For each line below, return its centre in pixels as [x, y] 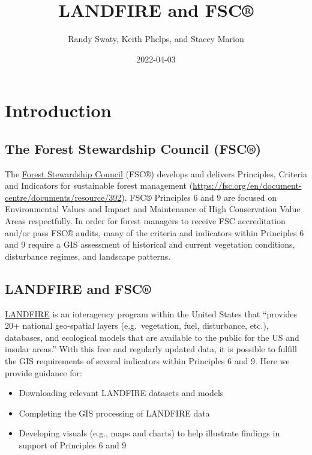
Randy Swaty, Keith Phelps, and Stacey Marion [156, 39]
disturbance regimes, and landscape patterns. [88, 256]
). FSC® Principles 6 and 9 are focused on [199, 197]
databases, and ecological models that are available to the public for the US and [152, 337]
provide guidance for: [43, 372]
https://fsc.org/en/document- [247, 185]
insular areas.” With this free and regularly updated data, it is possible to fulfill [151, 349]
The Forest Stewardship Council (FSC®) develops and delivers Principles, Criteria [156, 173]
